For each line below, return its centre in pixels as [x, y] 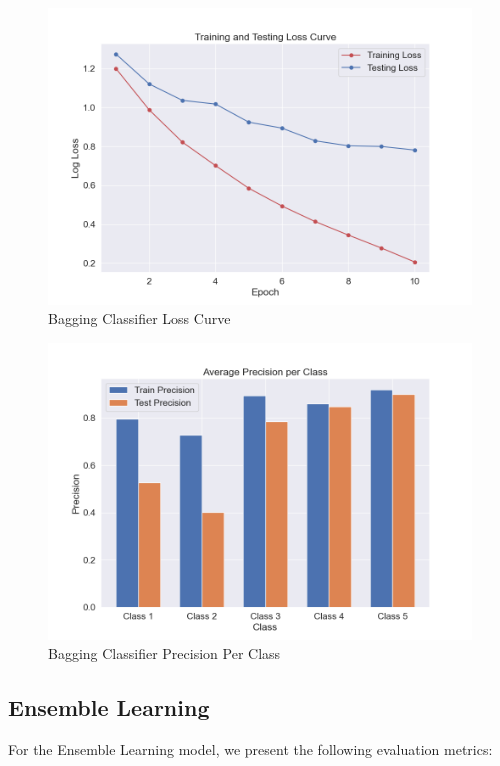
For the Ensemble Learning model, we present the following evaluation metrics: [250, 749]
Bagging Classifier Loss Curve [139, 318]
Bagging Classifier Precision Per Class [164, 653]
